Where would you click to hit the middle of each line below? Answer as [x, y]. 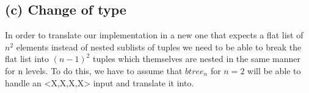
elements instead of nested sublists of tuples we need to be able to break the [159, 46]
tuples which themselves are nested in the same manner [197, 59]
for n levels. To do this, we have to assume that [94, 70]
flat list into [27, 59]
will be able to [274, 70]
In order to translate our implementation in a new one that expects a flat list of [154, 35]
